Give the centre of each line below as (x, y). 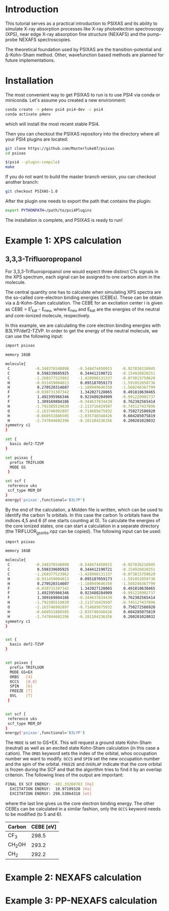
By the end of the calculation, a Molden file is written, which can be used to (84, 510)
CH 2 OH (17, 845)
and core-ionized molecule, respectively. (48, 316)
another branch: (22, 182)
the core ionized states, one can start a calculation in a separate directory (82, 526)
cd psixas (16, 153)
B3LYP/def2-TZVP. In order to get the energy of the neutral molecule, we (82, 331)
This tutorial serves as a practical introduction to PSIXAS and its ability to (81, 23)
